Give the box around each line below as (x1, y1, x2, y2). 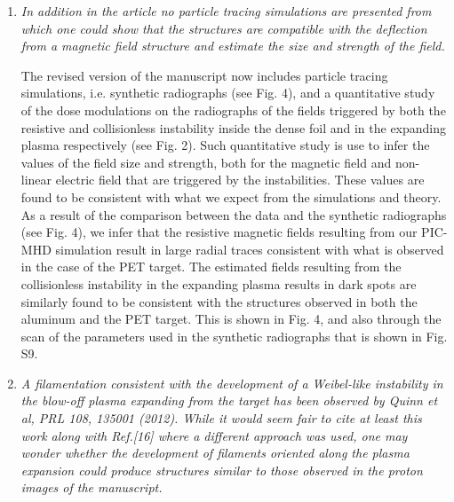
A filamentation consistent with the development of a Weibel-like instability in (20, 373, 443, 392)
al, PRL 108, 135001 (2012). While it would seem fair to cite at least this (20, 409, 422, 427)
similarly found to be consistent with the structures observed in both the (20, 292, 418, 310)
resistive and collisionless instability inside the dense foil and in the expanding (20, 118, 447, 137)
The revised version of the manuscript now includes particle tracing (20, 66, 388, 84)
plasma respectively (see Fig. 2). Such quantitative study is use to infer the (20, 136, 430, 154)
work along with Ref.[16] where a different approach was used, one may (20, 426, 408, 444)
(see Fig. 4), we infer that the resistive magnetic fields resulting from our (20, 223, 418, 241)
